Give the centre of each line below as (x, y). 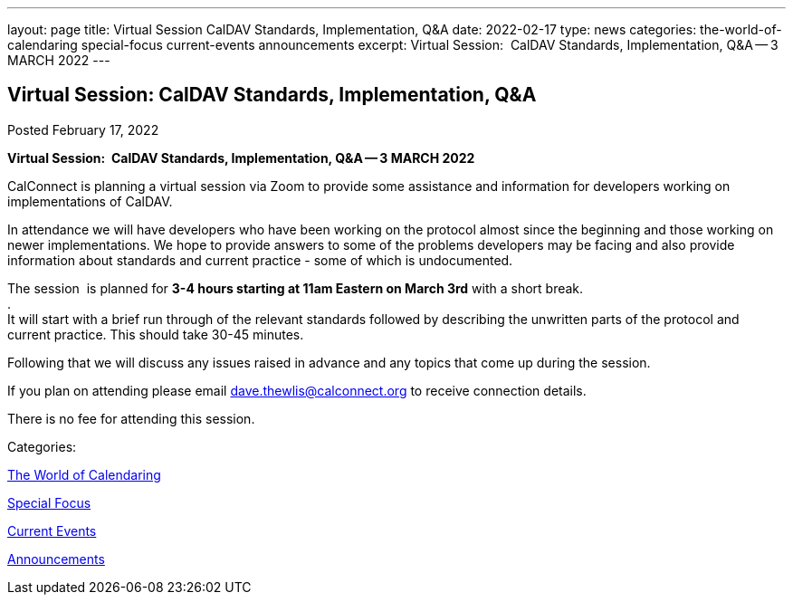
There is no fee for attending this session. (131, 418)
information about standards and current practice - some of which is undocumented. (260, 260)
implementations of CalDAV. (90, 201)
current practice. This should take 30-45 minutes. (156, 334)
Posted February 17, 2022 (83, 129)
